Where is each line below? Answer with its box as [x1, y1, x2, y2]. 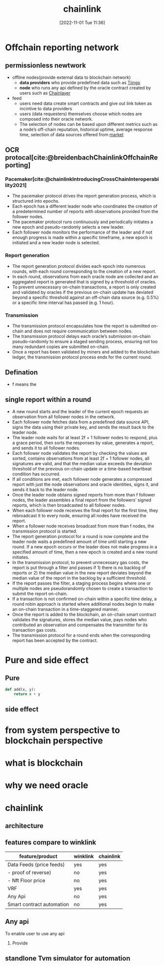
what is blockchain [5, 757, 83, 769]
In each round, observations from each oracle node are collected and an [12, 273, 159, 280]
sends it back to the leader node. [12, 486, 79, 493]
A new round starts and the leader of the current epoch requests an [12, 408, 149, 414]
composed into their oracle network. [19, 116, 93, 122]
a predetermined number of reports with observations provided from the [12, 209, 158, 214]
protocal [5, 153, 31, 162]
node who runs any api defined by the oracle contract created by [19, 85, 151, 91]
